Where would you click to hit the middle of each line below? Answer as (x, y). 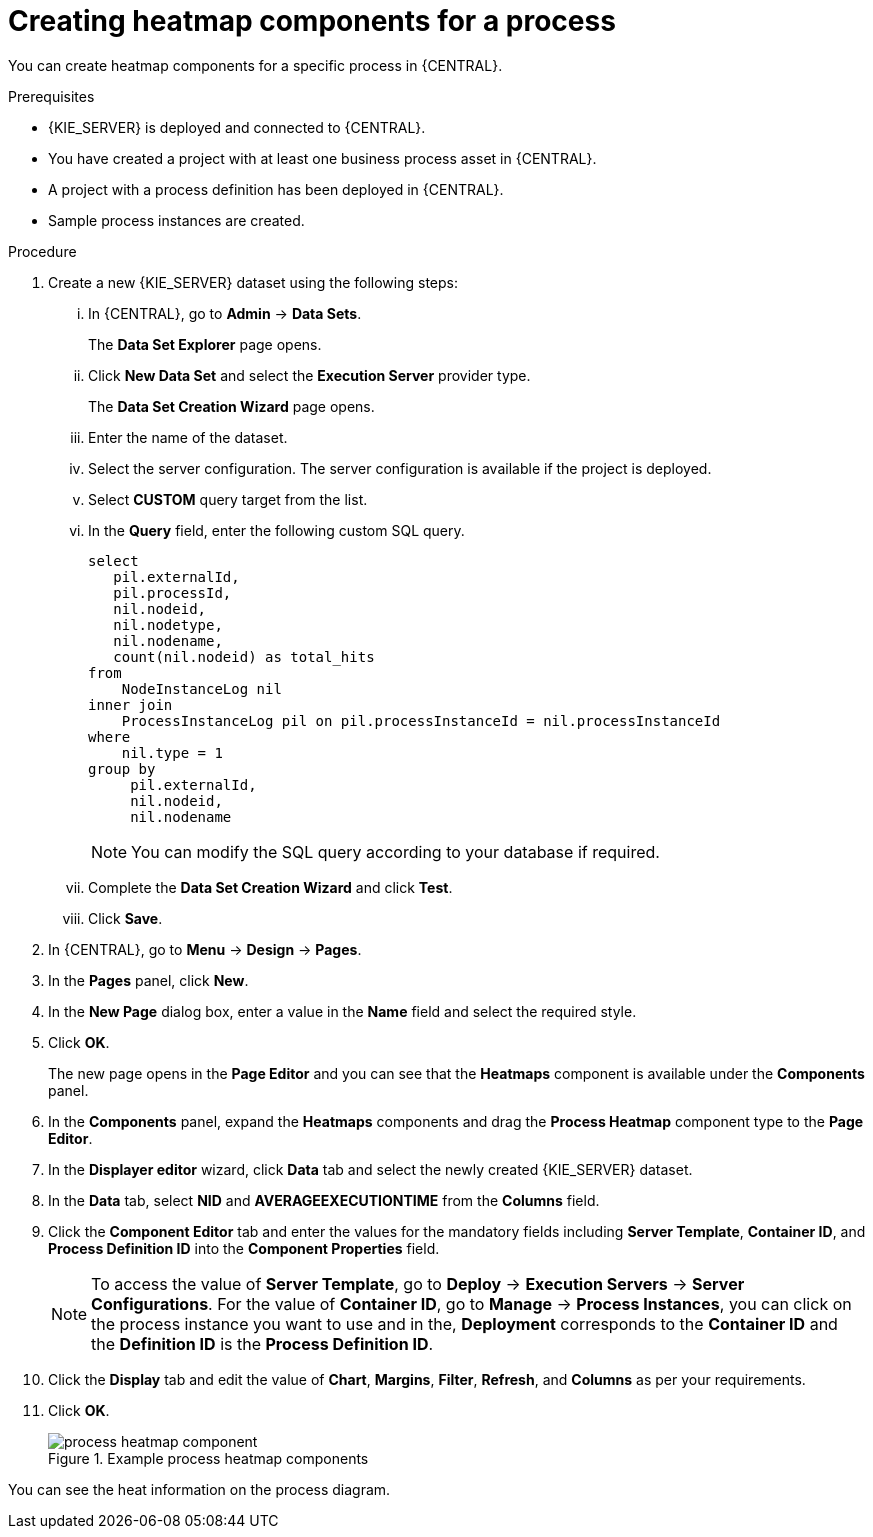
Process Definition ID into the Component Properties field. (244, 1248)
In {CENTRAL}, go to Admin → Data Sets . (225, 313)
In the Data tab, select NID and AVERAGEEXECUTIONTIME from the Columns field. (324, 1200)
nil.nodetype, (168, 624)
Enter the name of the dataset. (188, 437)
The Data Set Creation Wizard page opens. (231, 406)
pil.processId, (172, 592)
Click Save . (125, 918)
